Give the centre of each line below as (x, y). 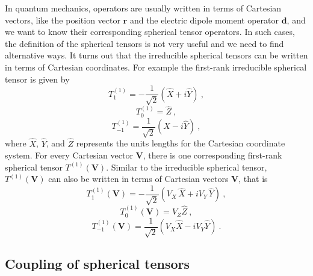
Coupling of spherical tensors (98, 264)
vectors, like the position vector (63, 20)
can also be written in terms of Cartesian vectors (138, 179)
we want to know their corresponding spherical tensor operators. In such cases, (150, 32)
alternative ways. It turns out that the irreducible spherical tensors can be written (156, 55)
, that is (253, 179)
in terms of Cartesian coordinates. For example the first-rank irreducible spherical (156, 67)
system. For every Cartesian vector (69, 155)
